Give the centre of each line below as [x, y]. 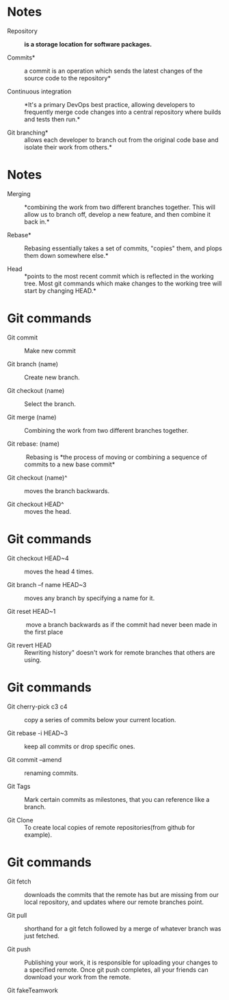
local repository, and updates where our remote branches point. [114, 902]
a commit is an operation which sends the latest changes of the [113, 71]
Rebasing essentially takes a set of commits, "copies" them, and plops [123, 248]
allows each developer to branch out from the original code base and [121, 140]
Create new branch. [52, 377]
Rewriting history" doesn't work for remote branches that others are [120, 652]
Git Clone [20, 820]
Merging [19, 193]
